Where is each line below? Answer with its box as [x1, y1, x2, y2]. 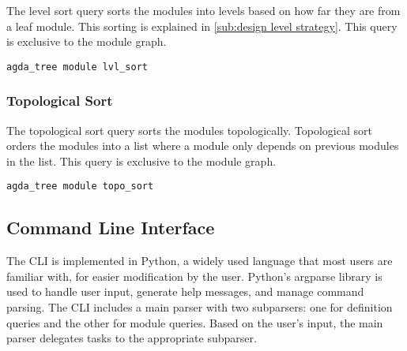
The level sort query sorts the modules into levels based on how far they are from [6, 2, 401, 18]
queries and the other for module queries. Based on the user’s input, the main [6, 314, 383, 330]
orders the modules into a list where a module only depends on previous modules [6, 137, 399, 154]
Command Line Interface [6, 215, 215, 240]
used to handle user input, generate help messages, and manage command [6, 283, 364, 300]
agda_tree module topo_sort [6, 181, 154, 192]
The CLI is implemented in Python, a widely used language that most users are [6, 252, 393, 269]
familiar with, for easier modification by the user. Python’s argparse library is [6, 267, 383, 284]
